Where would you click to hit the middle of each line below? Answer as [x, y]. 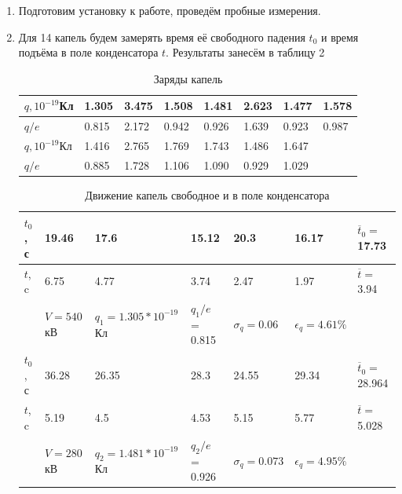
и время [340, 37]
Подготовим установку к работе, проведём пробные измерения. [170, 10]
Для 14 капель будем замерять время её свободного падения [162, 37]
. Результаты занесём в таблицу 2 [245, 52]
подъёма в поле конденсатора [88, 52]
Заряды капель [188, 78]
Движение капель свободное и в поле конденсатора [207, 195]
